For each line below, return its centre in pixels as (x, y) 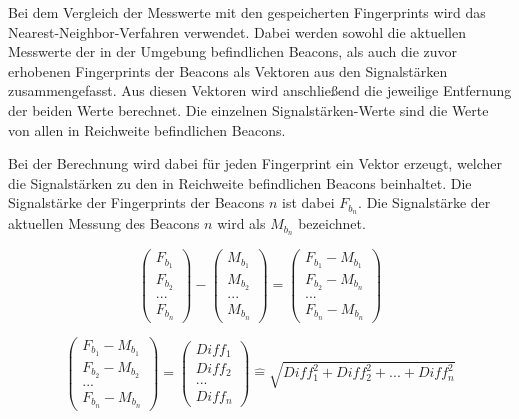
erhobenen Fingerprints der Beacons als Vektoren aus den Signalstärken (228, 70)
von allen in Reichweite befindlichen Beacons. (147, 129)
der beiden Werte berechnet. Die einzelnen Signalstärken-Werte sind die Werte (248, 109)
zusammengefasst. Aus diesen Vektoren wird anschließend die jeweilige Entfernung (260, 90)
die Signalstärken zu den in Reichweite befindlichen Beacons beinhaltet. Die (240, 182)
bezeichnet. (332, 223)
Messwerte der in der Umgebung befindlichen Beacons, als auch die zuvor (233, 51)
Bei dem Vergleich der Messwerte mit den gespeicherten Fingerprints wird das (247, 12)
